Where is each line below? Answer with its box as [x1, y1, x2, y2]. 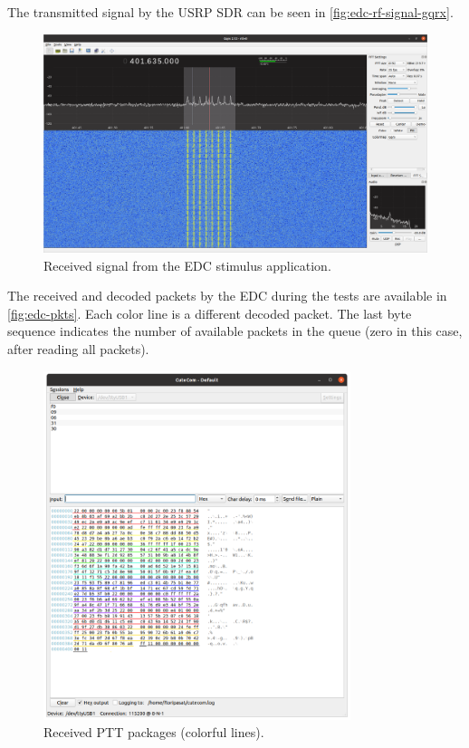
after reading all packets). [7, 339, 149, 358]
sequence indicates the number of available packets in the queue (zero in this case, [7, 321, 463, 340]
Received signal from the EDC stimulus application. [43, 255, 331, 274]
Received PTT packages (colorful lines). [43, 723, 264, 742]
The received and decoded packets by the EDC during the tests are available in [7, 286, 447, 305]
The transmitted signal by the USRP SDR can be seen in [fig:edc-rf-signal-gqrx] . [7, 3, 454, 21]
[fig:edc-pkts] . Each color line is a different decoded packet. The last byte [7, 303, 412, 322]
